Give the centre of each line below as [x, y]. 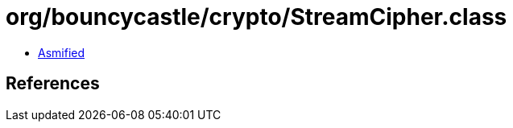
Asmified [62, 52]
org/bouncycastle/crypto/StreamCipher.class [256, 17]
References [53, 84]
